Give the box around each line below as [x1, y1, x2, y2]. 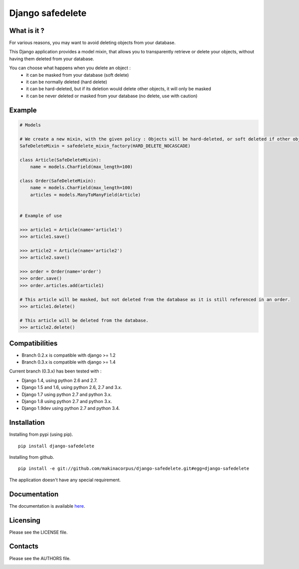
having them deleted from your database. [9, 55, 95, 62]
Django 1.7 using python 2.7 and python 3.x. [21, 391, 112, 397]
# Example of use [19, 212, 62, 218]
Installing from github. [9, 454, 54, 460]
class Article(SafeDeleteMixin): [19, 157, 102, 163]
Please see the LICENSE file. [9, 529, 68, 535]
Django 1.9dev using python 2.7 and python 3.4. [21, 405, 120, 411]
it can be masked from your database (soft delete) [26, 72, 129, 78]
